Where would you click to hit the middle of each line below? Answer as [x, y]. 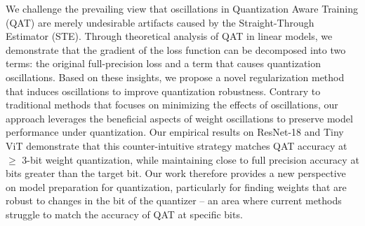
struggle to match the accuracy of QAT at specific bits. [124, 214]
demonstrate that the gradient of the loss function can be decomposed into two [176, 49]
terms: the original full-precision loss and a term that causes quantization [164, 63]
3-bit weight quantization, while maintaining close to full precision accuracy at [191, 159]
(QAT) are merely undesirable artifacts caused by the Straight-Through [160, 22]
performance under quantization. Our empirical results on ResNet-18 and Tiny [175, 132]
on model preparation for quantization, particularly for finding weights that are [176, 186]
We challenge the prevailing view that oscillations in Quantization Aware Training [182, 8]
